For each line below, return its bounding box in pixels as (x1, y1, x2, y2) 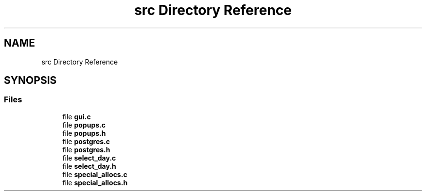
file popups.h (62, 129, 106, 137)
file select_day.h (62, 162, 116, 170)
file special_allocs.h (62, 178, 128, 187)
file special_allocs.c (62, 170, 127, 179)
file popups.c (62, 120, 106, 129)
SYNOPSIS (4, 74, 57, 87)
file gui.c (62, 112, 91, 121)
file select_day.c (62, 153, 116, 162)
